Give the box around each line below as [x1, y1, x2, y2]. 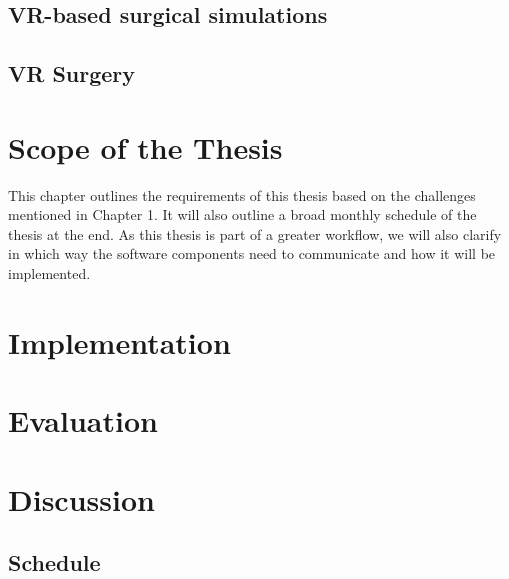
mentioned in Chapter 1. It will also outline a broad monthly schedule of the [8, 204, 477, 225]
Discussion [8, 478, 155, 519]
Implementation [8, 321, 231, 362]
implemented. [8, 263, 91, 284]
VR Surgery [8, 58, 136, 89]
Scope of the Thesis [8, 126, 283, 167]
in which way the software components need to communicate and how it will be [8, 243, 496, 264]
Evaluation [8, 400, 158, 441]
